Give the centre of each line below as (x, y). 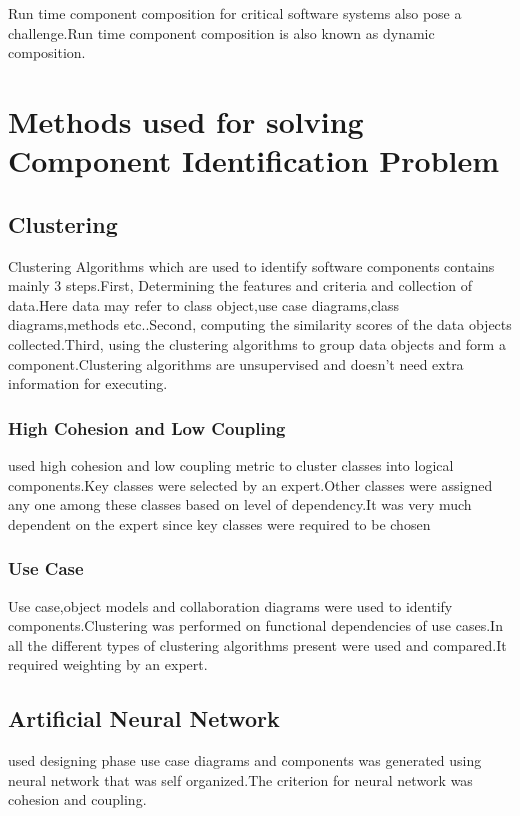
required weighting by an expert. (108, 664)
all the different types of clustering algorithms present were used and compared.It (257, 644)
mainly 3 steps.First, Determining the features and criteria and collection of (240, 285)
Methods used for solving (186, 120)
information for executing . (88, 383)
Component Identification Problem (254, 160)
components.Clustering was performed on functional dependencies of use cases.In (255, 625)
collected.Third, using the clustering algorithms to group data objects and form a (257, 343)
